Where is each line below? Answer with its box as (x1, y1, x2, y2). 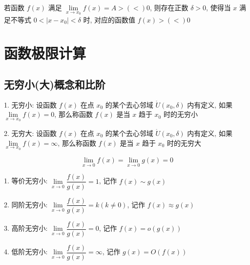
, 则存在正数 (149, 2, 188, 12)
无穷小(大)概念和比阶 (4, 76, 105, 91)
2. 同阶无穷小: (4, 199, 48, 209)
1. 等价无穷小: (4, 176, 48, 186)
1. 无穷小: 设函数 (4, 99, 57, 110)
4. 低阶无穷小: (4, 246, 48, 257)
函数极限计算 (4, 43, 86, 63)
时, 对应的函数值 (83, 14, 136, 24)
